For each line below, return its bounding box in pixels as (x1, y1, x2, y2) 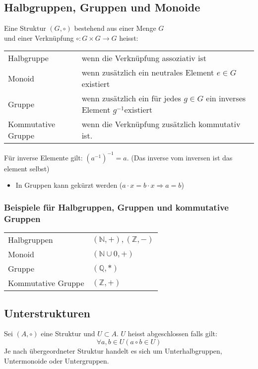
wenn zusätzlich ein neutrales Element (81, 67, 214, 78)
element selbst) (4, 163, 50, 173)
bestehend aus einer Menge (74, 23, 156, 33)
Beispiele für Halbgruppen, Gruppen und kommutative (4, 201, 229, 213)
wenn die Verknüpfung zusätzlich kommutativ (81, 118, 241, 130)
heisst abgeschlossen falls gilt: (128, 328, 217, 339)
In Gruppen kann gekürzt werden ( (15, 180, 123, 190)
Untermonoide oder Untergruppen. (4, 355, 109, 366)
